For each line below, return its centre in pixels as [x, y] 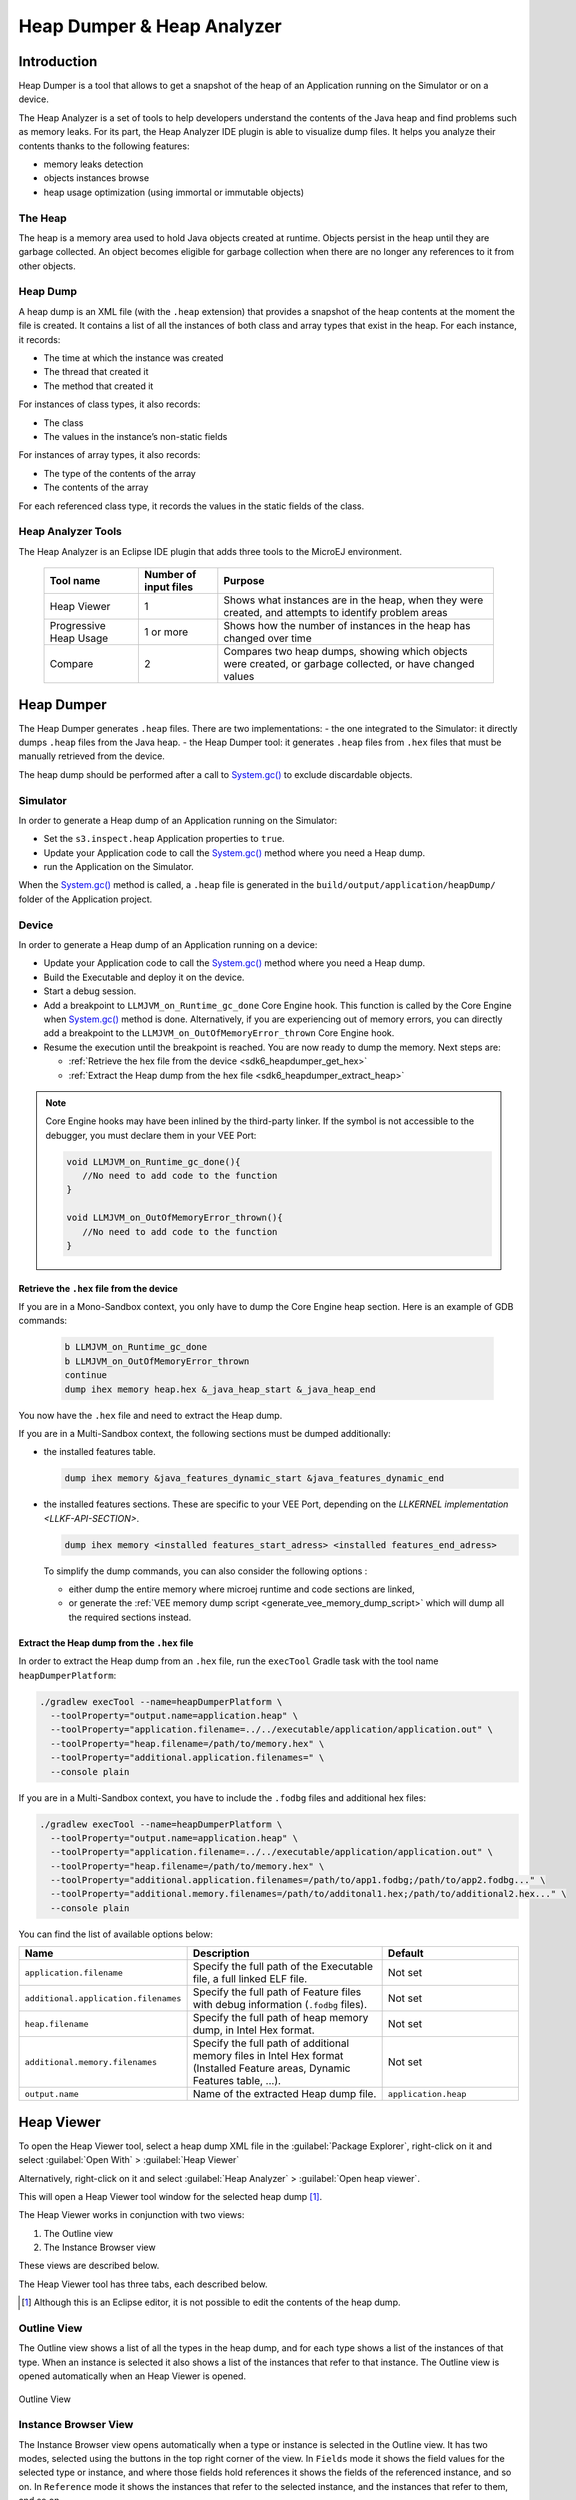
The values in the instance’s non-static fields [135, 436]
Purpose [244, 581]
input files [169, 587]
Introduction [58, 61]
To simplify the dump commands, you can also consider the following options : [205, 1571]
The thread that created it [96, 372]
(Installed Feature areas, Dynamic [271, 2068]
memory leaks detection [93, 164]
